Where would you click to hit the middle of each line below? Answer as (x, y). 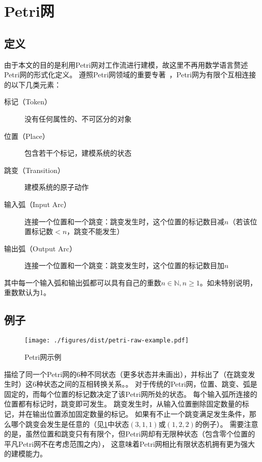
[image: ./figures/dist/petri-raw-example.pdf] (107, 341)
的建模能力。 (25, 454)
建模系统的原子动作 (57, 187)
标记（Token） (28, 102)
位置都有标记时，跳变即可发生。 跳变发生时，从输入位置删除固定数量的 (123, 404)
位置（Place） (27, 136)
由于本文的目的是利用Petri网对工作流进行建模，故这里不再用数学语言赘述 (126, 64)
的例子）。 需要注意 (227, 424)
